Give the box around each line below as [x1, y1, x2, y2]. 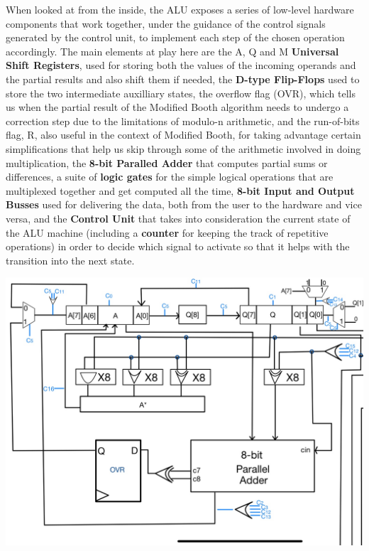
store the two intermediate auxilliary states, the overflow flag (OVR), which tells [6, 85, 356, 100]
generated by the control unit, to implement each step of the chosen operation [6, 30, 345, 45]
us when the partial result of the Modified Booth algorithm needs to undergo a [6, 100, 349, 114]
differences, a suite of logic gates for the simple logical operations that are [6, 169, 334, 184]
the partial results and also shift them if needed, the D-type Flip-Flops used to [6, 71, 360, 86]
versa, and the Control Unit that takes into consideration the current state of [6, 210, 351, 225]
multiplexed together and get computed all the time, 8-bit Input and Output [6, 183, 355, 198]
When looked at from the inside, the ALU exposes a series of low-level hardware [6, 2, 354, 16]
